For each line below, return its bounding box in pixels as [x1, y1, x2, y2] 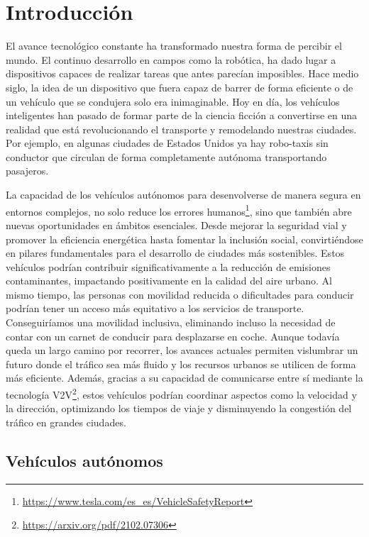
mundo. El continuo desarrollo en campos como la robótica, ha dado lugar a [6, 52, 336, 67]
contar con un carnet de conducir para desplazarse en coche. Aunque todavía [6, 328, 340, 343]
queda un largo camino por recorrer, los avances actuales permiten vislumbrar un [6, 343, 358, 358]
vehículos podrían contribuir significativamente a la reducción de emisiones [6, 259, 331, 274]
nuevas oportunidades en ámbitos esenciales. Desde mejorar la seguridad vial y [6, 217, 347, 232]
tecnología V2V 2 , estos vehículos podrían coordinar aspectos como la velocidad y [6, 385, 357, 402]
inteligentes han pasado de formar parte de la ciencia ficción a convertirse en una [6, 108, 358, 123]
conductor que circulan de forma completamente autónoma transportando [6, 149, 327, 164]
